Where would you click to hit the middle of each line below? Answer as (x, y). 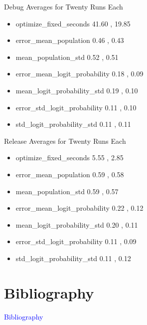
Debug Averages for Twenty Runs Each (64, 6)
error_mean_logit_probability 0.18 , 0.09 (79, 74)
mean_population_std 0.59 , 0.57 (67, 191)
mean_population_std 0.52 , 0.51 (67, 57)
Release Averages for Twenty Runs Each (65, 141)
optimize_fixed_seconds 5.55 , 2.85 (70, 158)
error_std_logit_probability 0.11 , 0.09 (76, 241)
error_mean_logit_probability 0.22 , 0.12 (79, 208)
